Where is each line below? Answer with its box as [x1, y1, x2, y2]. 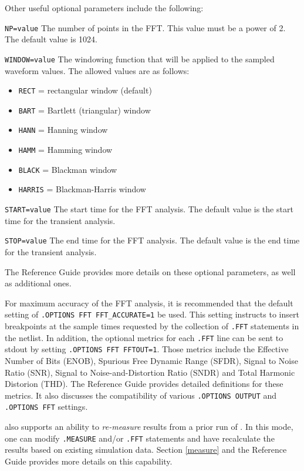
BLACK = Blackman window [18, 163, 117, 175]
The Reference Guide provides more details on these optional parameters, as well [5, 265, 296, 278]
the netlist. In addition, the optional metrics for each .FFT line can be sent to [5, 331, 283, 343]
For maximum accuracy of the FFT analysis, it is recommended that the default [5, 296, 293, 309]
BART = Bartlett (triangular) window [18, 103, 151, 116]
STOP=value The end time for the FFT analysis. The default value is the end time [5, 234, 300, 246]
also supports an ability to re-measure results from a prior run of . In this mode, [5, 420, 293, 433]
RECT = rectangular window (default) [18, 84, 152, 96]
